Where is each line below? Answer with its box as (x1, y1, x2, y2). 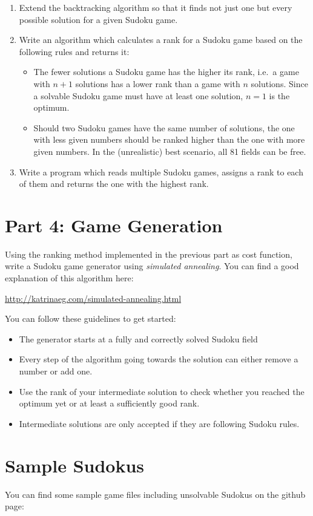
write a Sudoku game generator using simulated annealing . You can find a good (5, 260, 299, 272)
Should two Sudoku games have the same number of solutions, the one (33, 121, 295, 134)
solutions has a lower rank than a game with (75, 77, 240, 90)
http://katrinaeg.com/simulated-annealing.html (5, 292, 182, 304)
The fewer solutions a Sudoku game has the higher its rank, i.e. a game (33, 65, 299, 78)
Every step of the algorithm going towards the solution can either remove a (19, 353, 298, 365)
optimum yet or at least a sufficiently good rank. (19, 397, 200, 410)
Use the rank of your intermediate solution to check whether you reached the (19, 385, 305, 397)
